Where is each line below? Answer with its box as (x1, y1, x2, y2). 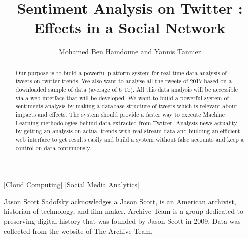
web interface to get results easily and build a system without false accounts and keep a (15, 135, 244, 143)
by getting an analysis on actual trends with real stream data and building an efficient (15, 127, 240, 135)
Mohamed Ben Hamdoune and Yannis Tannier (58, 46, 201, 57)
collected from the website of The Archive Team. (4, 225, 153, 236)
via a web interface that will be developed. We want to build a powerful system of (15, 93, 229, 102)
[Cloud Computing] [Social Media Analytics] (4, 179, 139, 190)
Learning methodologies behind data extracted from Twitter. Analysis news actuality (15, 118, 237, 127)
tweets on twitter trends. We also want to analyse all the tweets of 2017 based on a (15, 77, 232, 85)
